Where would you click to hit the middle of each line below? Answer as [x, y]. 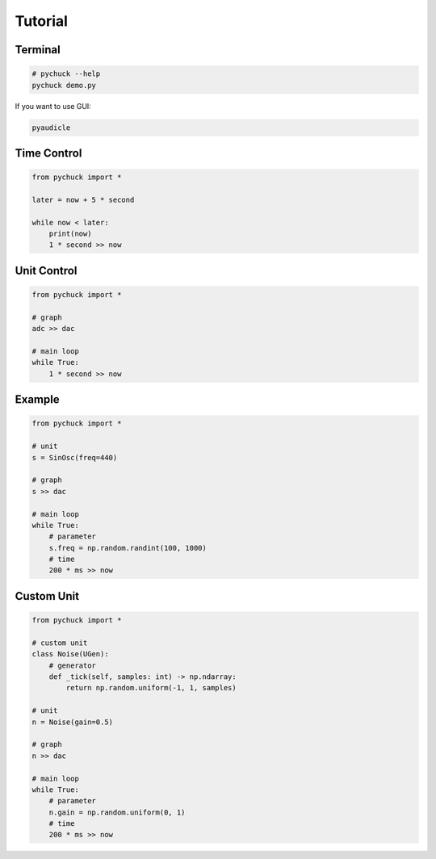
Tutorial [42, 21]
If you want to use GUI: [53, 106]
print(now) [70, 234]
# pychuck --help [66, 74]
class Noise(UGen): [70, 654]
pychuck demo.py [64, 85]
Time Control [48, 153]
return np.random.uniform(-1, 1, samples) [151, 688]
